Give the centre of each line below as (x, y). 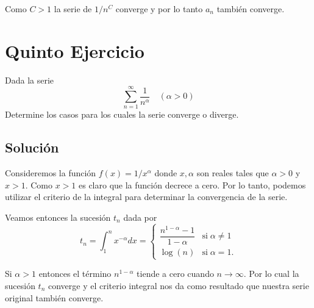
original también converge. (54, 297)
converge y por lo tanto (159, 9)
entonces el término (75, 274)
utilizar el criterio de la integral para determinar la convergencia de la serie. (146, 197)
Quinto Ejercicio (75, 50)
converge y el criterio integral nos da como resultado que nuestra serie (178, 285)
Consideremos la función (51, 173)
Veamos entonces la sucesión (58, 217)
